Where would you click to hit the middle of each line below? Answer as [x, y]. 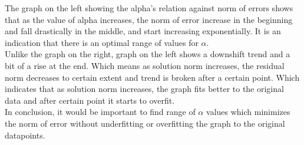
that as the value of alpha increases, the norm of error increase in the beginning [149, 19]
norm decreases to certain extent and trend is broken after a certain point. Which [152, 77]
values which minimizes [248, 112]
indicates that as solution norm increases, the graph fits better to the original [144, 89]
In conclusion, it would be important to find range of [100, 112]
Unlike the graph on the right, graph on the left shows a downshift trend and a [148, 54]
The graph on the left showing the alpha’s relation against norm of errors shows [149, 8]
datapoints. [25, 135]
